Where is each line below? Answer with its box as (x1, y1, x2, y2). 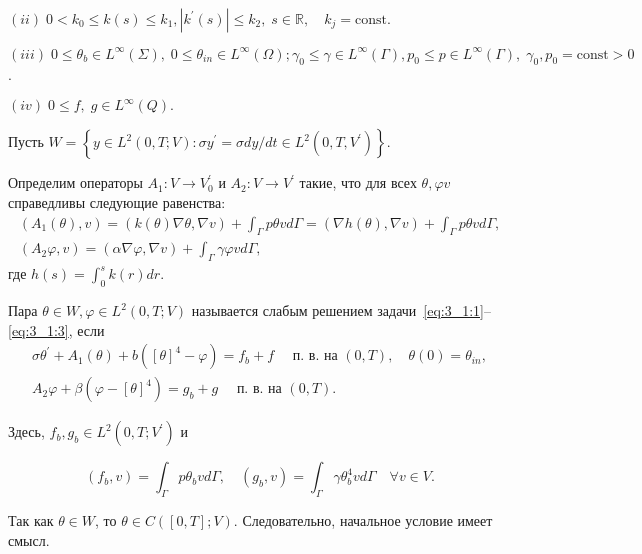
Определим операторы (8, 172, 143, 193)
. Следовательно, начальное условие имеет (233, 510, 493, 531)
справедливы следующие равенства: (8, 191, 226, 212)
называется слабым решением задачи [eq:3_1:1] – (191, 300, 492, 321)
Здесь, (8, 421, 45, 442)
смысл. (8, 529, 50, 550)
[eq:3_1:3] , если (8, 319, 105, 340)
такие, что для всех (299, 172, 417, 193)
